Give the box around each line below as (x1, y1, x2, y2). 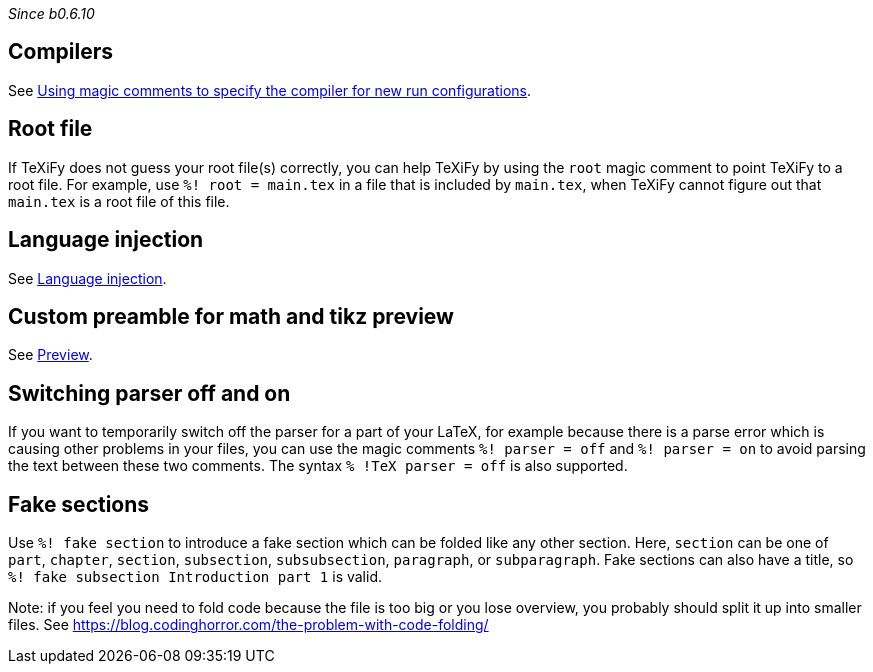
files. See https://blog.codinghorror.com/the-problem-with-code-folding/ (8, 616, 489, 634)
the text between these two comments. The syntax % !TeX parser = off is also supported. (8, 457, 628, 475)
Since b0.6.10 (8, 5, 95, 22)
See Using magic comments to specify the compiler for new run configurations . (8, 81, 532, 99)
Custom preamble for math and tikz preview (8, 303, 454, 329)
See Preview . (8, 346, 93, 364)
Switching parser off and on (8, 380, 291, 406)
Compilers (8, 39, 114, 65)
